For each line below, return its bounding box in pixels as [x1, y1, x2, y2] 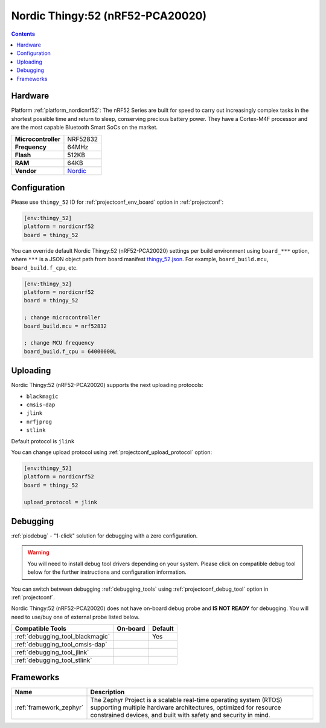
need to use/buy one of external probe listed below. [11, 613, 140, 620]
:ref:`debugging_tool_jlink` [14, 648, 89, 657]
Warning [27, 549, 50, 556]
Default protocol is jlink [11, 437, 75, 444]
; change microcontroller [24, 314, 101, 321]
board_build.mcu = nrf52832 [24, 322, 107, 330]
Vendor [14, 166, 37, 175]
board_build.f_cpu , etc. [11, 264, 78, 271]
